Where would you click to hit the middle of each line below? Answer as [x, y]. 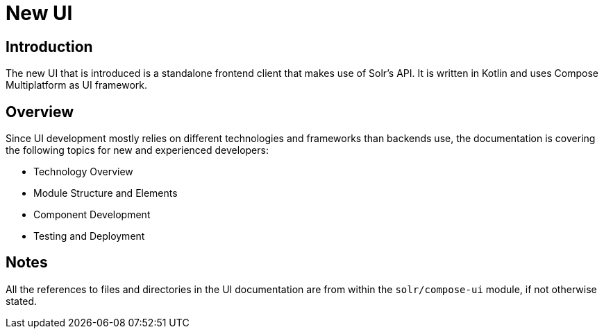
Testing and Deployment [89, 236]
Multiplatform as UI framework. [77, 85]
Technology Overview [83, 172]
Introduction [49, 46]
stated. [22, 301]
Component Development [92, 215]
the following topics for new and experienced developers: [137, 150]
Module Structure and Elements [106, 193]
